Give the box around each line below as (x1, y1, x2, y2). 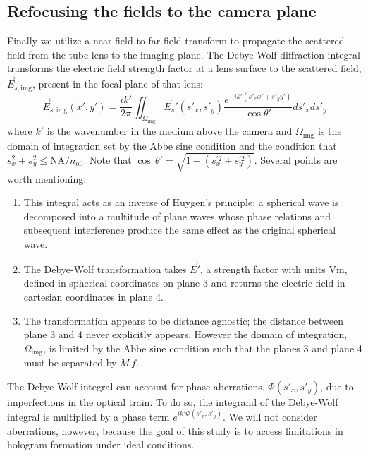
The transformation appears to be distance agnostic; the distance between (23, 313, 343, 328)
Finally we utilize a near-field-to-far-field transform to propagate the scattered (7, 33, 345, 48)
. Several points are (254, 152, 338, 167)
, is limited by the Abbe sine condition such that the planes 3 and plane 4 (43, 340, 362, 355)
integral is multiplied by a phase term (7, 409, 170, 424)
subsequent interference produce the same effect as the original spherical (23, 222, 336, 237)
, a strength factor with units (200, 261, 326, 276)
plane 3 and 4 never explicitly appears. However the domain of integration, (23, 327, 348, 342)
